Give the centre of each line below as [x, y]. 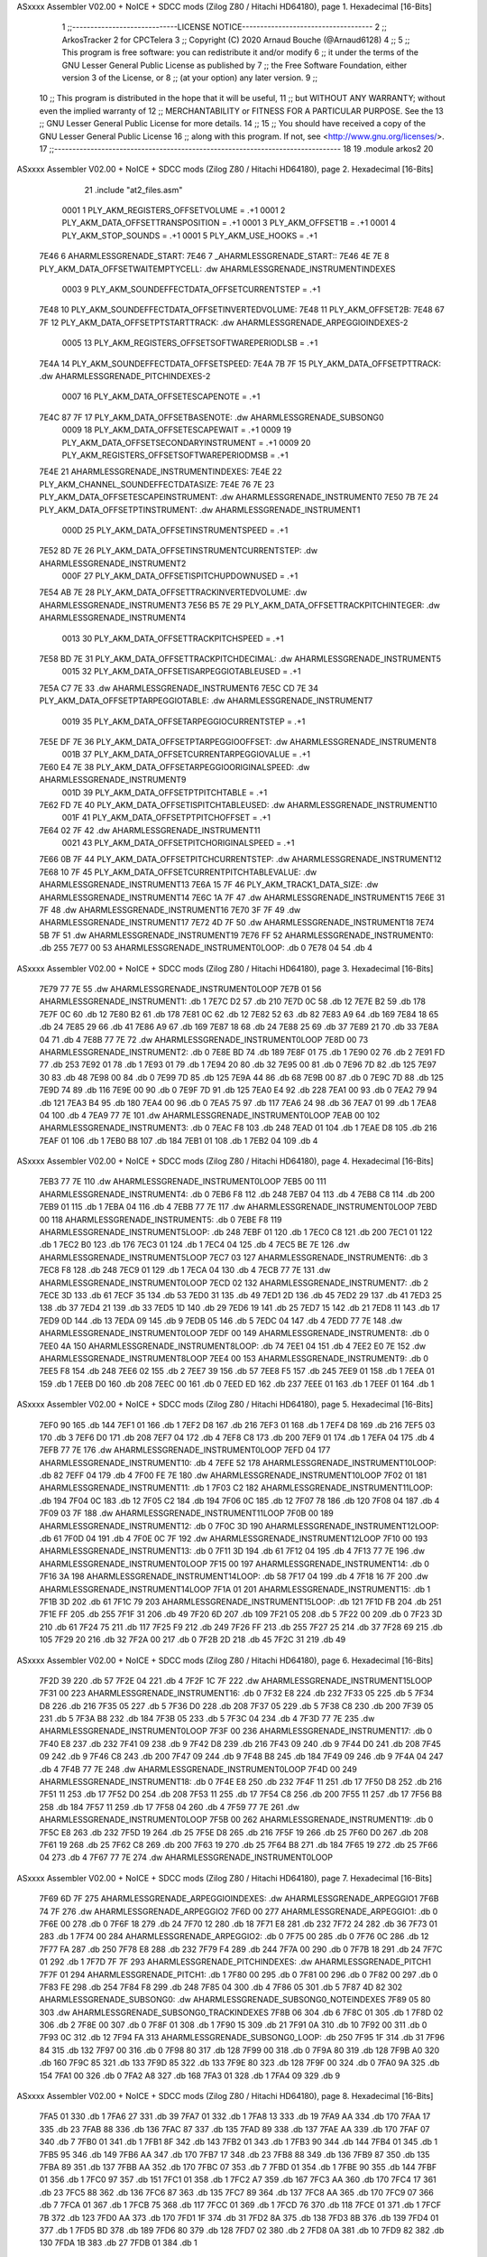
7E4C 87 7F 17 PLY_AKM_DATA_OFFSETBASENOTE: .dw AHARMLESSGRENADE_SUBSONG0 [211, 417]
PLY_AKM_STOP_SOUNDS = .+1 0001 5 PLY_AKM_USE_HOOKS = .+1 [189, 236]
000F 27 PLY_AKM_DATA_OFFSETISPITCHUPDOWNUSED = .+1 [180, 576]
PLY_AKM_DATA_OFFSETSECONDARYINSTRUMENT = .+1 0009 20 [186, 442]
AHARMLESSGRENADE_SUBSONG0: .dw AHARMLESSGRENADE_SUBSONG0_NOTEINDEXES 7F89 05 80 [235, 2000]
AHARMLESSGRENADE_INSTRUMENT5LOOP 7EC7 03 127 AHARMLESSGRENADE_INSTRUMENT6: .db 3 [234, 1257]
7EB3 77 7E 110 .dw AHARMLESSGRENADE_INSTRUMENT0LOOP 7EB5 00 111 [183, 1182]
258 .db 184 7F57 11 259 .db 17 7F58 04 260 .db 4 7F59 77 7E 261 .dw [170, 1807]
